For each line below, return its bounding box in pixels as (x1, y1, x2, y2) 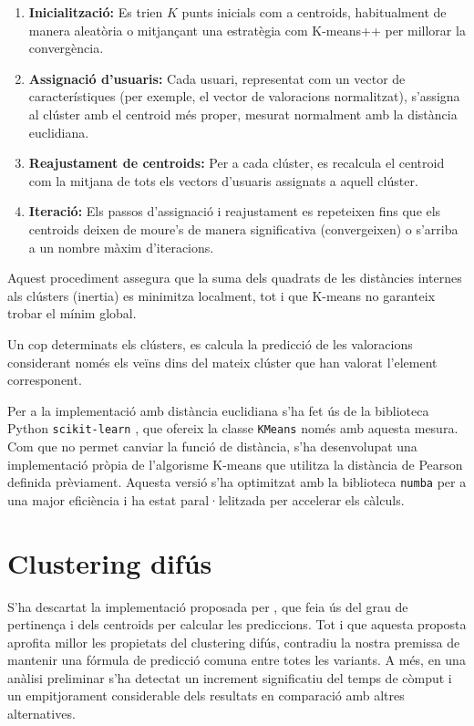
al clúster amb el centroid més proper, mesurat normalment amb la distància (28, 104, 458, 123)
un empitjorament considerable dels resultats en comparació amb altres (7, 686, 405, 705)
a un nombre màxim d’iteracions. (28, 237, 214, 256)
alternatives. (7, 704, 76, 723)
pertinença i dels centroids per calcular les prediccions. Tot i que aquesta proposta (7, 615, 467, 634)
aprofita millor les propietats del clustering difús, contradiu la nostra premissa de (7, 632, 460, 651)
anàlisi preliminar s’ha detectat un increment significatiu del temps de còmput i (7, 668, 452, 687)
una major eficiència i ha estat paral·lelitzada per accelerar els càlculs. (7, 490, 405, 509)
